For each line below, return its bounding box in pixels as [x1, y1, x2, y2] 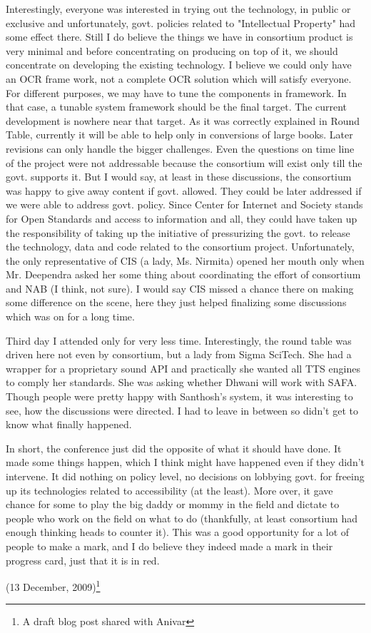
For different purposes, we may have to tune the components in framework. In [6, 85, 347, 100]
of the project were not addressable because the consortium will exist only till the [6, 155, 362, 170]
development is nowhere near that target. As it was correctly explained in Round [6, 113, 360, 128]
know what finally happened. [6, 417, 132, 432]
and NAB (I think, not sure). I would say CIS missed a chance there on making [6, 280, 354, 295]
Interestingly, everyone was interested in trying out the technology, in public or [6, 1, 351, 16]
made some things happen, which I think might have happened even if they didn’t [6, 455, 365, 470]
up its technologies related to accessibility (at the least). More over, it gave [6, 482, 333, 497]
